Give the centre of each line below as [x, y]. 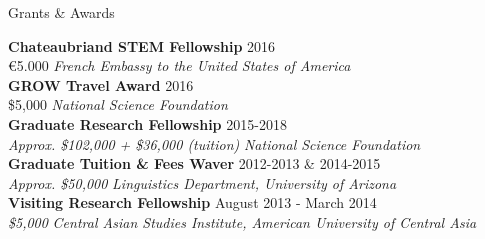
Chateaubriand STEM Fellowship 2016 [142, 45]
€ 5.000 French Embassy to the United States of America [179, 65]
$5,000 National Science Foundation [118, 104]
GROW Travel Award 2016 [101, 84]
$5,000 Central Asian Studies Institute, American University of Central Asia [242, 221]
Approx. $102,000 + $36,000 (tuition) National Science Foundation [214, 143]
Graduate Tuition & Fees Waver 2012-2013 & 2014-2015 [194, 163]
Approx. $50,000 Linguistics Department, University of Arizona [202, 182]
